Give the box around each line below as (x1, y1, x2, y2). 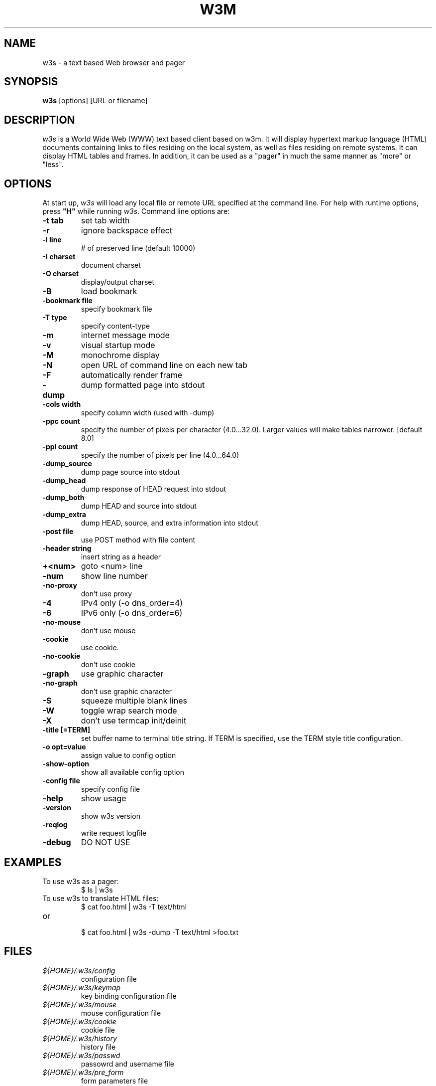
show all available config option (81, 768, 184, 777)
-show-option (42, 759, 89, 768)
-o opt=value (42, 742, 86, 751)
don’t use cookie (81, 660, 135, 669)
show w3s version (81, 812, 140, 821)
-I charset (42, 252, 76, 261)
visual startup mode (81, 340, 155, 351)
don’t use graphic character (81, 687, 172, 696)
